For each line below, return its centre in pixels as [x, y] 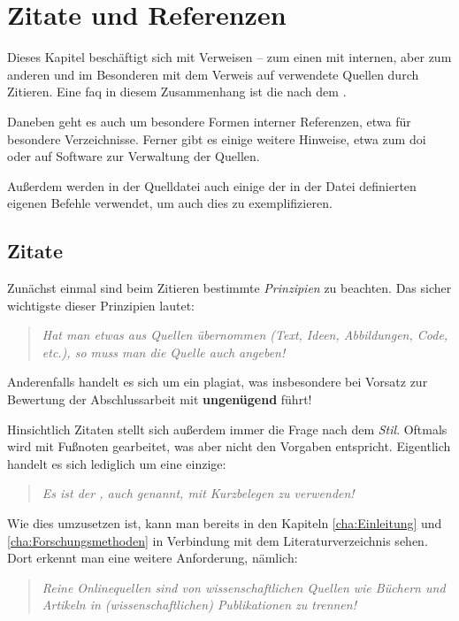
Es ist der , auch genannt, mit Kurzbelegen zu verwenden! [198, 493]
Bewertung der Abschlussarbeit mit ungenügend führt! [160, 399]
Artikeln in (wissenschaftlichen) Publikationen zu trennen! [199, 605]
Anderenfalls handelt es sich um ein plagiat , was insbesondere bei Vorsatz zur [218, 382]
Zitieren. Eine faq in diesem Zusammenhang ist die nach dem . [177, 92]
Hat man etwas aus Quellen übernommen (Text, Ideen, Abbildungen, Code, [245, 335]
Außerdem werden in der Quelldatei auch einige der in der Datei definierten [212, 185]
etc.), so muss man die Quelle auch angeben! [164, 352]
